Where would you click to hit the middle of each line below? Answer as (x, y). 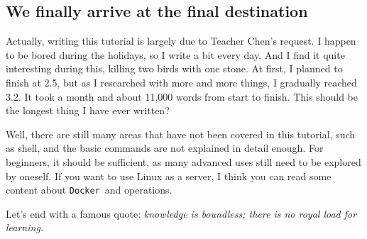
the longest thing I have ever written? (88, 110)
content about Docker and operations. (89, 190)
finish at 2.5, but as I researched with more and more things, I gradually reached (181, 82)
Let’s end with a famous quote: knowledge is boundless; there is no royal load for (181, 213)
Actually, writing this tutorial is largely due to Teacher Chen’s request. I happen (181, 41)
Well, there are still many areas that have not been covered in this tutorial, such (181, 134)
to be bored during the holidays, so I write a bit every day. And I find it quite (175, 54)
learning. (25, 227)
